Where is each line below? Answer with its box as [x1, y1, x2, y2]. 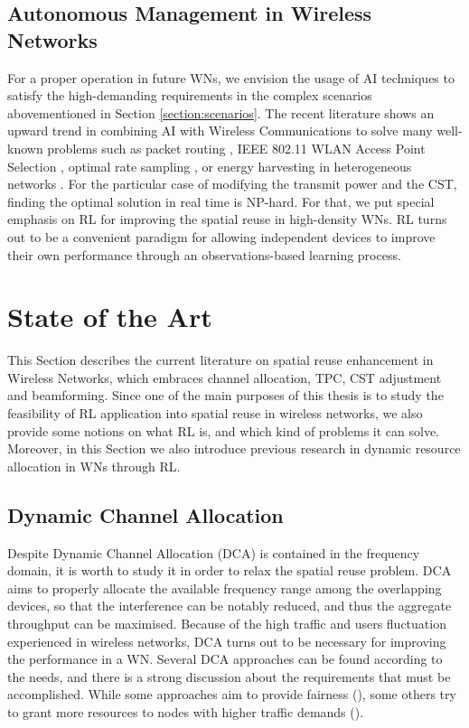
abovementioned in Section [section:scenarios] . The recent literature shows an [7, 103, 435, 122]
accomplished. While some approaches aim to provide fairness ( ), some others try [7, 685, 456, 704]
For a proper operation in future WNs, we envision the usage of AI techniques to [7, 68, 455, 87]
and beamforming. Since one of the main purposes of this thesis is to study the [7, 386, 444, 405]
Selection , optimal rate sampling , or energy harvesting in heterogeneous [7, 156, 412, 175]
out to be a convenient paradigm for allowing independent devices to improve [7, 227, 436, 246]
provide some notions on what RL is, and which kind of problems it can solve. [7, 421, 440, 440]
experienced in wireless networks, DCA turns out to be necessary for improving [7, 631, 446, 650]
